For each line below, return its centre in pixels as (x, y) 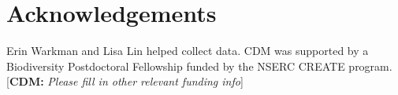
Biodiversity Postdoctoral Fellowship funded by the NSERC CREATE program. (199, 66)
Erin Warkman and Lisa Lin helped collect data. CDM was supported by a (188, 51)
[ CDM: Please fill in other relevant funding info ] (125, 81)
